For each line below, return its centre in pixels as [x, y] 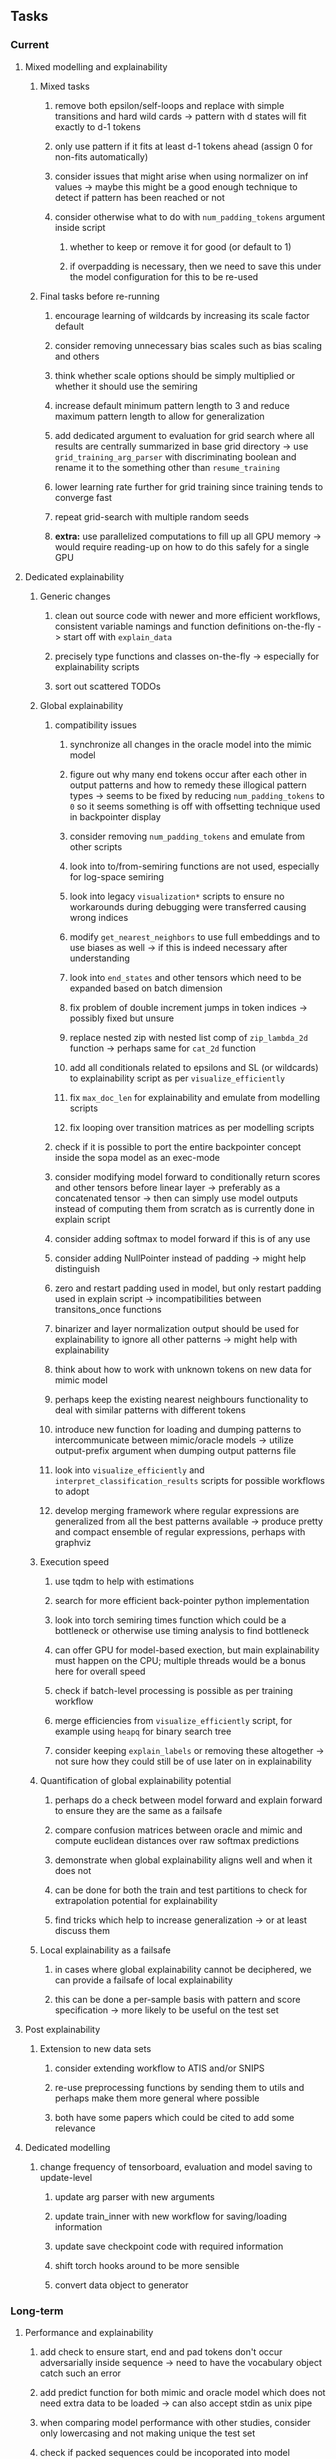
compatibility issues [95, 725]
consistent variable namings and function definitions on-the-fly [184, 626]
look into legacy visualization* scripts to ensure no [177, 896]
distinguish [77, 1268]
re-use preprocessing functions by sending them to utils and [179, 2087]
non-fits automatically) [101, 156]
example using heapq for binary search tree [143, 1731]
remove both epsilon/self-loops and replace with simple [169, 105]
